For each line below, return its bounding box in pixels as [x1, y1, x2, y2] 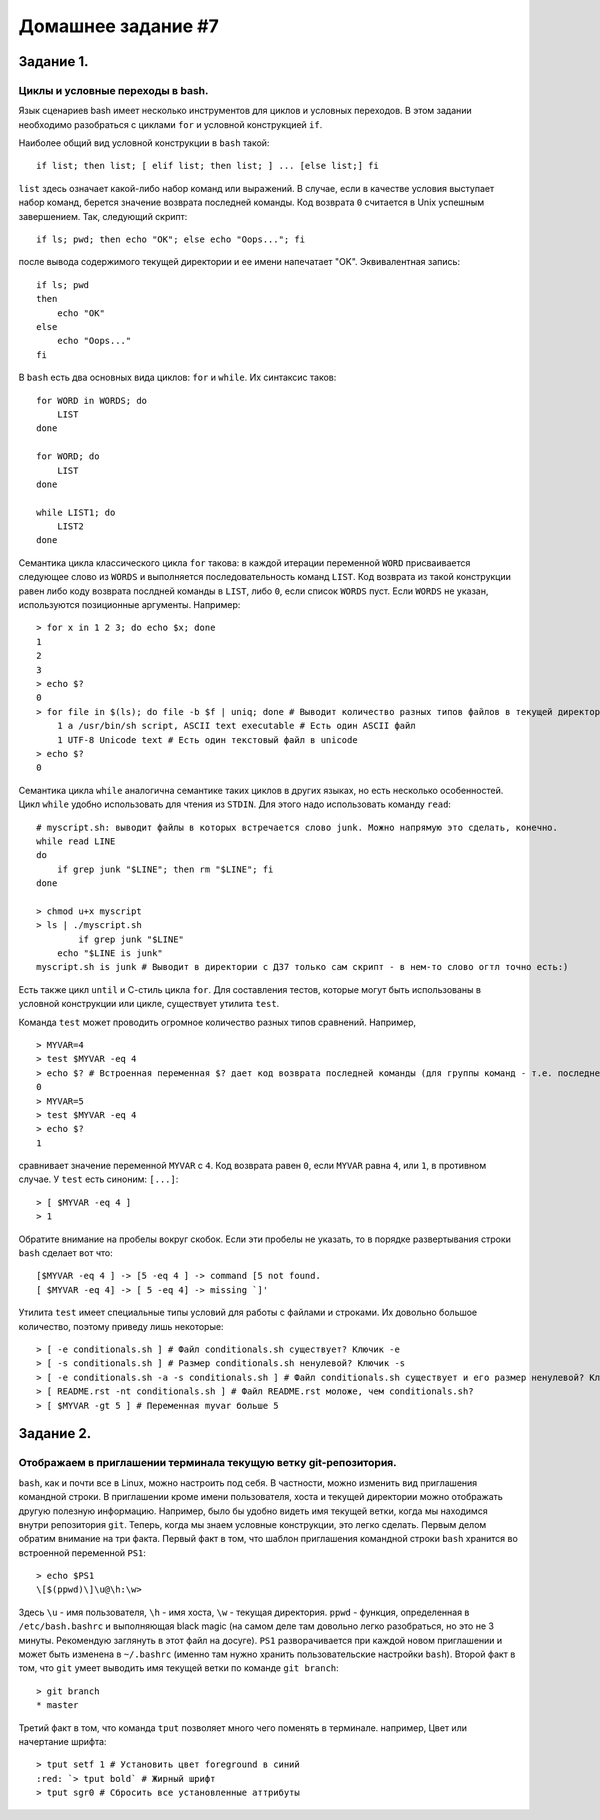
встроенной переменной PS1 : [18, 1546, 147, 1559]
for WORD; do [36, 451, 100, 462]
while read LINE [36, 835, 116, 847]
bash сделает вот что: [18, 1247, 114, 1259]
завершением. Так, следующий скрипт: [18, 210, 188, 222]
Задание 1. [18, 53, 89, 70]
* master [36, 1700, 79, 1711]
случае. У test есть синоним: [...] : [18, 1173, 179, 1185]
